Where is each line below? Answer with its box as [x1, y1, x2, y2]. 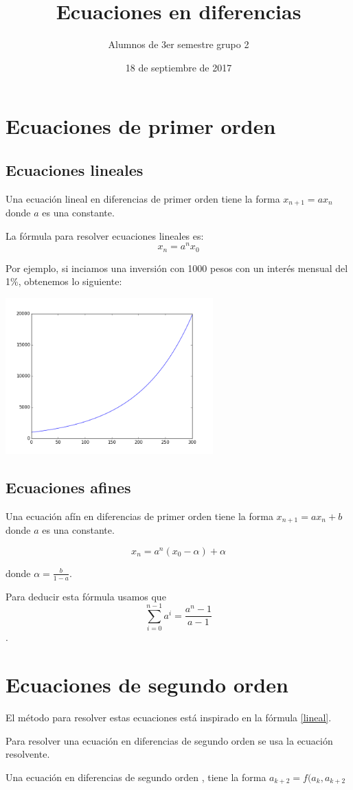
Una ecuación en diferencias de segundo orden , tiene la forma [5, 769, 266, 784]
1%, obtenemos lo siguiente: [5, 274, 122, 289]
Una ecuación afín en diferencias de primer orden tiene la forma [5, 508, 273, 523]
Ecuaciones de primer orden [5, 112, 276, 140]
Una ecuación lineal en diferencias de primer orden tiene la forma [5, 191, 280, 205]
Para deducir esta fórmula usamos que [5, 589, 166, 603]
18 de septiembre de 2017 [125, 60, 232, 74]
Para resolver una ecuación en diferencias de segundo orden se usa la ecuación [5, 733, 333, 747]
